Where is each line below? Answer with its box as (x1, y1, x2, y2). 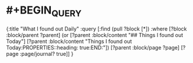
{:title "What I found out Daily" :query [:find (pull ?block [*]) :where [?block (6, 25, 187, 32)
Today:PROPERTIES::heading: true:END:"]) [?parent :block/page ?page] (6, 44, 180, 51)
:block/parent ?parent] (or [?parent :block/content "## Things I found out (6, 31, 184, 38)
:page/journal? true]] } (19, 50, 74, 57)
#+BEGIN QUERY (6, 4, 81, 19)
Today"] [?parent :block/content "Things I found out (6, 38, 132, 45)
